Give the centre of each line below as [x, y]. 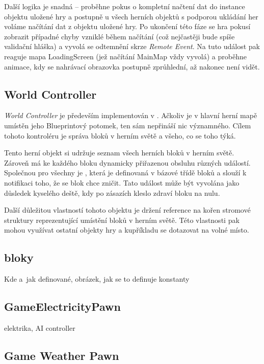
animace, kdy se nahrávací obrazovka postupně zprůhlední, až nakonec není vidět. [132, 66]
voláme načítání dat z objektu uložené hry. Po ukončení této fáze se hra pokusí [127, 26]
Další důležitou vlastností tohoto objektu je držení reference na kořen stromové [127, 210]
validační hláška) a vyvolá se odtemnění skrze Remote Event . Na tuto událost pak [132, 46]
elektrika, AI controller [40, 327]
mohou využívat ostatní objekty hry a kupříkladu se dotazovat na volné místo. [127, 230]
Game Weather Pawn [62, 355]
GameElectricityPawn [62, 306]
